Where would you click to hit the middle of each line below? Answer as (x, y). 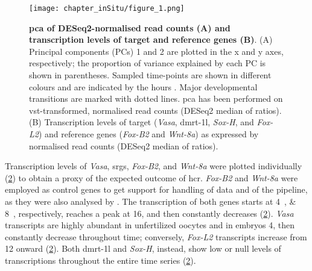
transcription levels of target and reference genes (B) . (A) (151, 39)
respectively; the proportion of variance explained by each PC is (148, 63)
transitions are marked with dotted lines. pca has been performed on (156, 98)
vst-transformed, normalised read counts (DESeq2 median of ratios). (155, 110)
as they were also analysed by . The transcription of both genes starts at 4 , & (151, 201)
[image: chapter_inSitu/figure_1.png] (107, 8)
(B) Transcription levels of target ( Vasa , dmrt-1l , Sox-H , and (142, 122)
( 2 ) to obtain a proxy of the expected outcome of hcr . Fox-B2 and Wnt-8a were (151, 177)
